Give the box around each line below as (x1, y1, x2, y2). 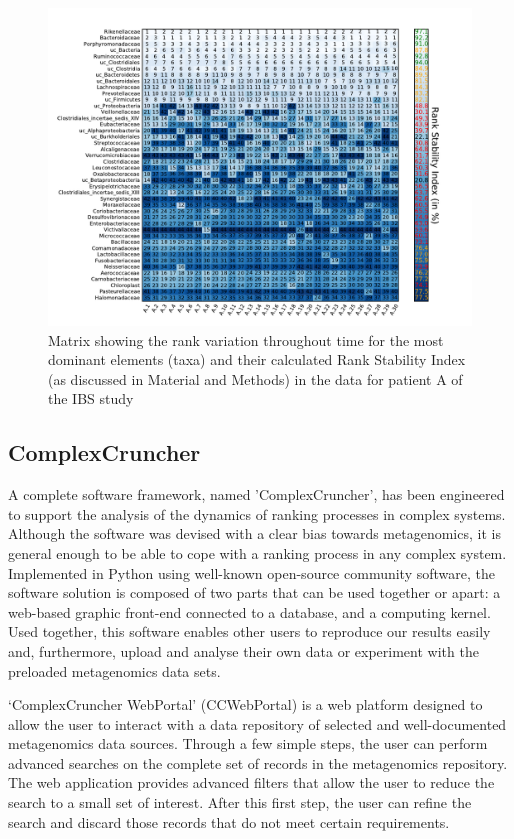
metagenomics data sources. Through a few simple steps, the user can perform (8, 733, 488, 754)
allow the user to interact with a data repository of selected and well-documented (8, 713, 507, 734)
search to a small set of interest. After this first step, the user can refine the (8, 792, 472, 813)
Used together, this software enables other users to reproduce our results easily (8, 621, 491, 642)
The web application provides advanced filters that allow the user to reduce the (8, 772, 495, 793)
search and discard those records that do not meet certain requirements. (8, 811, 450, 832)
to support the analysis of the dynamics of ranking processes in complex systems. (8, 503, 506, 524)
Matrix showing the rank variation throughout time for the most (48, 329, 444, 350)
